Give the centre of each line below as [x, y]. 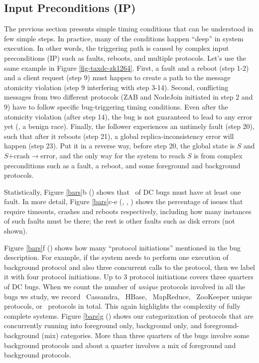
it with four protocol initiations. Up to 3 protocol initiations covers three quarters [129, 277]
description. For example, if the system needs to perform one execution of [116, 257]
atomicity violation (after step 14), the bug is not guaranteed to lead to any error [128, 116]
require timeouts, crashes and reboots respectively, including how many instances [128, 211]
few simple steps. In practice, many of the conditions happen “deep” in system [124, 38]
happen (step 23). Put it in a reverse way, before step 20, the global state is [120, 146]
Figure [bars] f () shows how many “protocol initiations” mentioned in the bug [123, 247]
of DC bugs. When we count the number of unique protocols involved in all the [125, 287]
